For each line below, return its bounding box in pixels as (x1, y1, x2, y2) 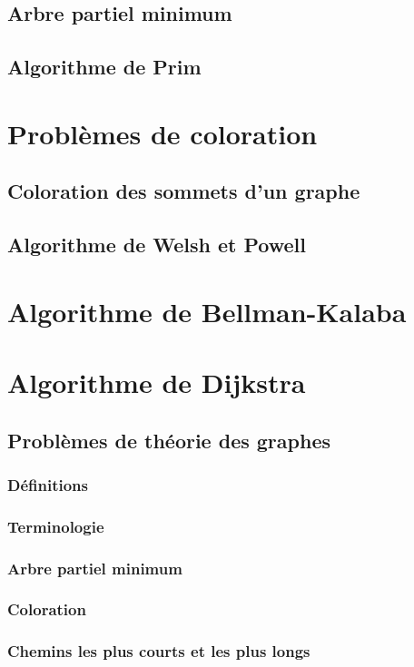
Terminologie (7, 515, 104, 537)
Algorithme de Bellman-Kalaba (7, 292, 407, 329)
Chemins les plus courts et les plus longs (7, 640, 310, 662)
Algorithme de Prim (7, 53, 202, 81)
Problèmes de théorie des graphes (7, 426, 330, 454)
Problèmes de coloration (7, 114, 318, 152)
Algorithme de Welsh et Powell (7, 231, 307, 259)
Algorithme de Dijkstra (7, 364, 306, 401)
